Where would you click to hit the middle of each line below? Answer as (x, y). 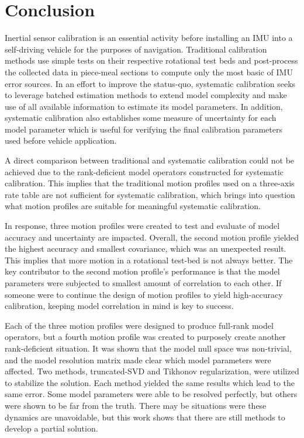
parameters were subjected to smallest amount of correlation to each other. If (143, 283)
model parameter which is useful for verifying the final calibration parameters (144, 129)
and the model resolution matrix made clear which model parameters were (138, 359)
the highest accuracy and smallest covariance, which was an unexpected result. (146, 248)
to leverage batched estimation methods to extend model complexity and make (146, 95)
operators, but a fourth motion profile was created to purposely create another (145, 337)
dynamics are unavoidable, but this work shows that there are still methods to (145, 417)
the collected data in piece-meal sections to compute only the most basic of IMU (149, 72)
